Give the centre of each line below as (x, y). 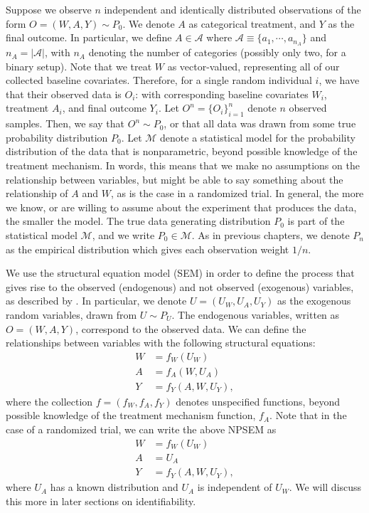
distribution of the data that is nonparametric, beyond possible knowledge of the (182, 151)
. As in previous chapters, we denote (271, 234)
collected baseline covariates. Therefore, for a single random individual (159, 80)
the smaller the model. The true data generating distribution (138, 221)
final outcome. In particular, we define (89, 37)
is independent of (235, 487)
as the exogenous (314, 301)
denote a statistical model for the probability (258, 137)
